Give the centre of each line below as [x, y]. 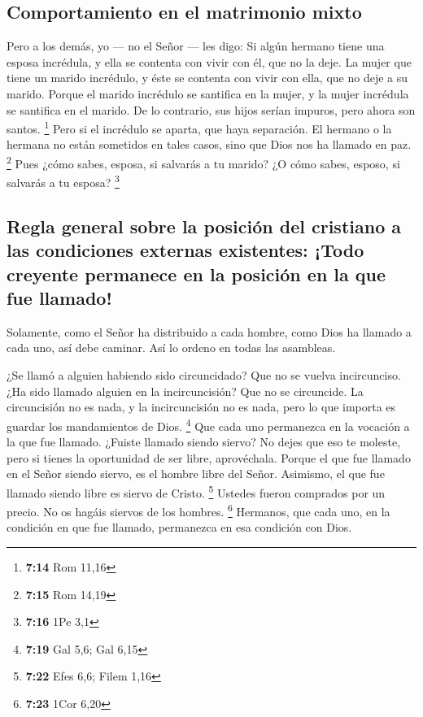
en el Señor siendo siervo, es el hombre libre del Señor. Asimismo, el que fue [196, 474]
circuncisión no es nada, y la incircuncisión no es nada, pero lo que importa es [201, 407]
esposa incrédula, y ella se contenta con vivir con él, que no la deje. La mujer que [209, 61]
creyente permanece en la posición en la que [196, 274]
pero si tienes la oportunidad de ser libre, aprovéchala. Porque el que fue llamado [209, 457]
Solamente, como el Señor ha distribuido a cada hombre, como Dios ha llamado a [209, 331]
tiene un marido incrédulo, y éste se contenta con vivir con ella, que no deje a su [207, 78]
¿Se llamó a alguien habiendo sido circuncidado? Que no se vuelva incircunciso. [204, 375]
